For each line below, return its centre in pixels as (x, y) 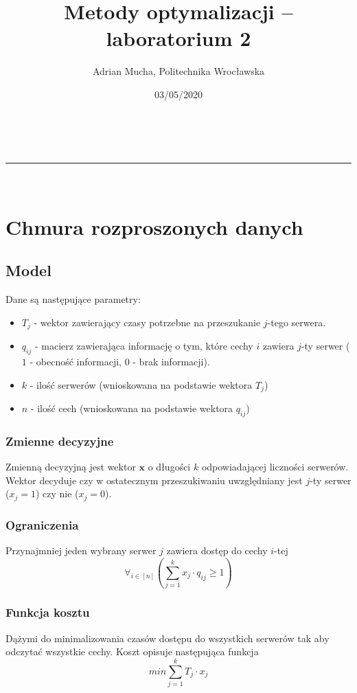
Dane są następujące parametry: (73, 299)
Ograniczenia (42, 524)
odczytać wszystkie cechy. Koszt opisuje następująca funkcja (132, 651)
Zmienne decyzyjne (60, 441)
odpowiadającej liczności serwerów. (275, 467)
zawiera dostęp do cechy (217, 550)
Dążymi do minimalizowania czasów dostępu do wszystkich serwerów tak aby (168, 638)
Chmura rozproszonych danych (154, 226)
